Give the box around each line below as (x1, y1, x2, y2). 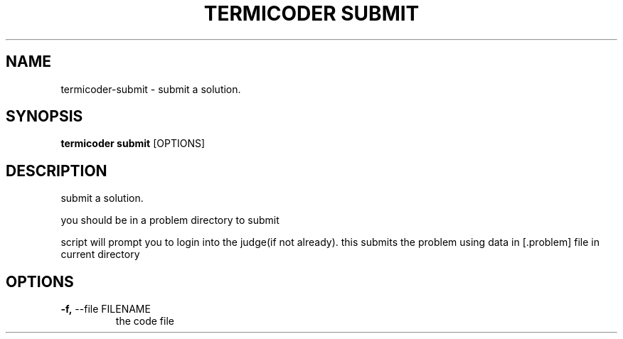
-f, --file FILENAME (60, 303, 151, 316)
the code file (115, 315, 174, 328)
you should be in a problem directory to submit (60, 214, 279, 227)
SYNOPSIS (6, 107, 83, 126)
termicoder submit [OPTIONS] (60, 137, 206, 150)
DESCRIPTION (6, 161, 107, 180)
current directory (60, 248, 140, 261)
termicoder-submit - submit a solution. (60, 82, 241, 95)
